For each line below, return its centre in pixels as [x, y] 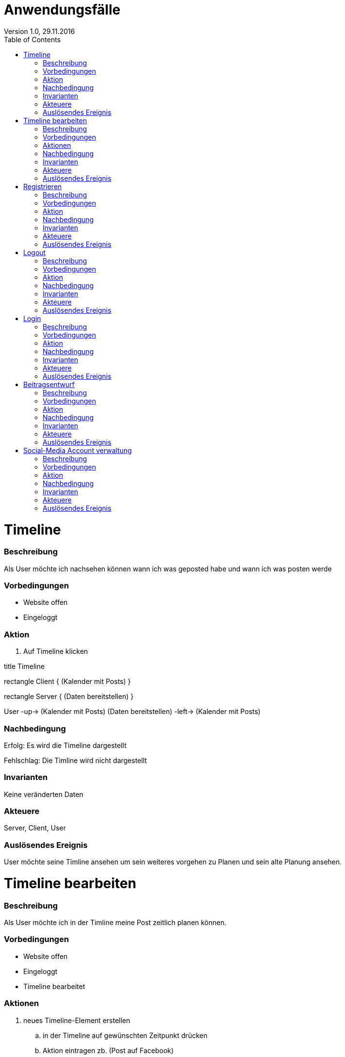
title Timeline [24, 667]
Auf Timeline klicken [56, 651]
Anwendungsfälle [62, 10]
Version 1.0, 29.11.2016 [39, 31]
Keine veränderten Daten [44, 794]
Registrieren [43, 186]
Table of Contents [32, 39]
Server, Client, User [35, 828]
